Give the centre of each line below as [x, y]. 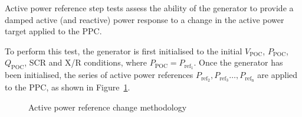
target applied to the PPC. [53, 31]
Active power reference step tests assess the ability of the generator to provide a [149, 8]
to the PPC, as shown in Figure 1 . [68, 87]
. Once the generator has [238, 62]
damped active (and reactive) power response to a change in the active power [145, 19]
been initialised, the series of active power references [99, 75]
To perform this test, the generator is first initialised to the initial [124, 51]
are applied [278, 75]
